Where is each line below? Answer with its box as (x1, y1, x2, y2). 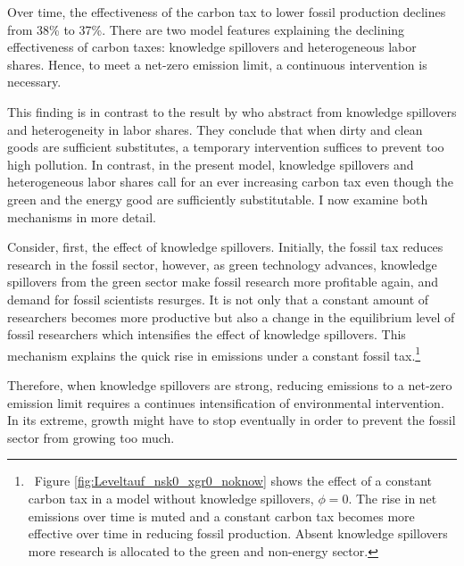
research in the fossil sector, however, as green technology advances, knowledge (7, 254, 437, 273)
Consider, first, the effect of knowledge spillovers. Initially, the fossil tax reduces (7, 237, 443, 256)
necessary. (7, 72, 62, 91)
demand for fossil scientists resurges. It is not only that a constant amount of (7, 289, 429, 308)
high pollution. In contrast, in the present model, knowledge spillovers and (7, 154, 414, 173)
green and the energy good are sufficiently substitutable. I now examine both (7, 189, 428, 208)
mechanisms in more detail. (7, 207, 157, 226)
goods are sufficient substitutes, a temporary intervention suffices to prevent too (7, 137, 444, 156)
